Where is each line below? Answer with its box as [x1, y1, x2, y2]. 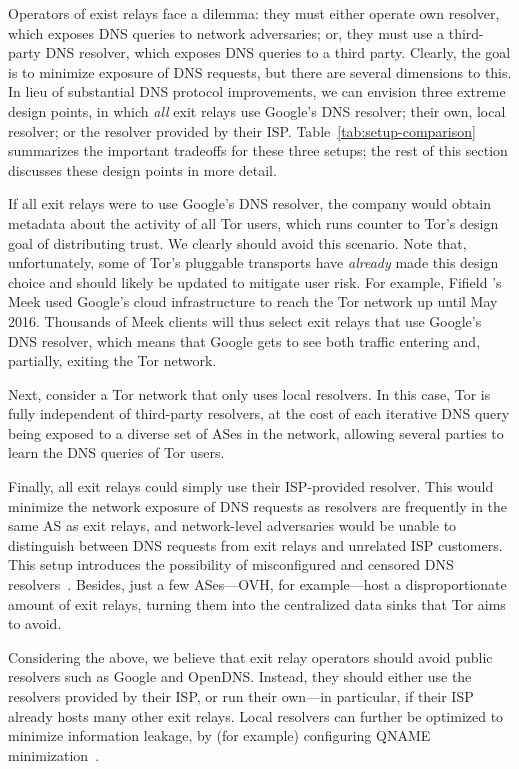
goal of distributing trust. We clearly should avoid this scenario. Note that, [8, 232, 467, 253]
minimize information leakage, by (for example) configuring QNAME [8, 725, 431, 746]
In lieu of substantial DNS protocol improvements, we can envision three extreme [8, 81, 506, 102]
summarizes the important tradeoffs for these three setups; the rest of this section [8, 140, 508, 161]
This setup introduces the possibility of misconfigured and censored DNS [8, 554, 454, 575]
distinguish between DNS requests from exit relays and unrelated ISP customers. [8, 534, 503, 555]
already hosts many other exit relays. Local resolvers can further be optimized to [8, 705, 504, 726]
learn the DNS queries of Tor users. [8, 442, 225, 463]
